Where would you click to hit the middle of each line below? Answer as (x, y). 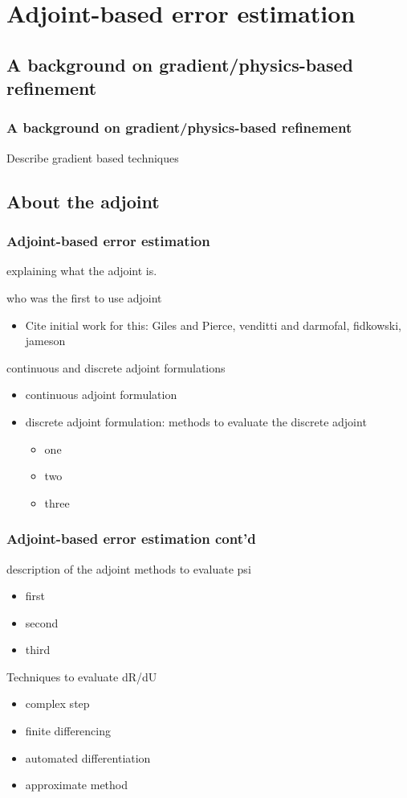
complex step (57, 703)
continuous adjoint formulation (101, 395)
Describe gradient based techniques (93, 157)
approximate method (77, 785)
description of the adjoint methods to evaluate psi (129, 568)
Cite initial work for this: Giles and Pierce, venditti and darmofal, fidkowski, (213, 325)
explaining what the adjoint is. (82, 271)
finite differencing (68, 731)
